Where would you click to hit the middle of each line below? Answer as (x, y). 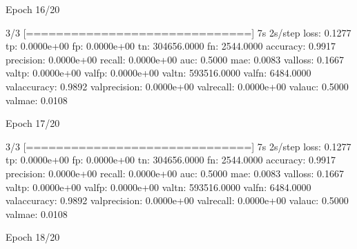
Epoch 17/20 (33, 123)
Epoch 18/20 (33, 237)
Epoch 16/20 (33, 9)
